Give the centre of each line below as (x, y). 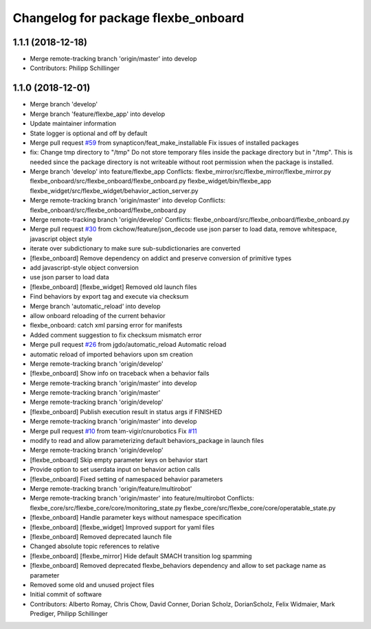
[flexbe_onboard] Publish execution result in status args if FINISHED (126, 411)
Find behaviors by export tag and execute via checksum (109, 297)
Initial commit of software (66, 595)
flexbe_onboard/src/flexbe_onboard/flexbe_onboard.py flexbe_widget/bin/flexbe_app (150, 181)
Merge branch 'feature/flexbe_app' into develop (98, 114)
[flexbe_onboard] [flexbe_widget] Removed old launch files (113, 287)
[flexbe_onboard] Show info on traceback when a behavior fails (120, 374)
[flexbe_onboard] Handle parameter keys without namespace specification (136, 518)
